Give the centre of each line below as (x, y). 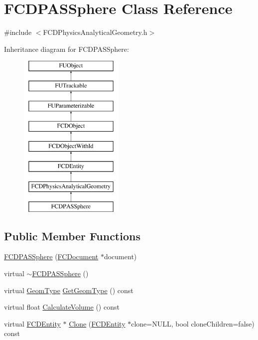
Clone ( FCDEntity (97, 323)
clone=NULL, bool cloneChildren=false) (193, 323)
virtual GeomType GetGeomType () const (69, 290)
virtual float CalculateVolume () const (62, 307)
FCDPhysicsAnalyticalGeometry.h (95, 32)
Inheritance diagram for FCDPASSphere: (66, 49)
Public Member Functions (72, 236)
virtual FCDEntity (32, 323)
